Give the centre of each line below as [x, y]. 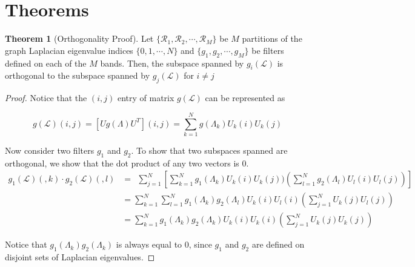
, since [200, 244]
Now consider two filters [50, 150]
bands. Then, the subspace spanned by [172, 63]
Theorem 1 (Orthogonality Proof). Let [79, 38]
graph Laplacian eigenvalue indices [69, 50]
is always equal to [149, 244]
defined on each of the [46, 63]
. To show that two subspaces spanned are [209, 150]
